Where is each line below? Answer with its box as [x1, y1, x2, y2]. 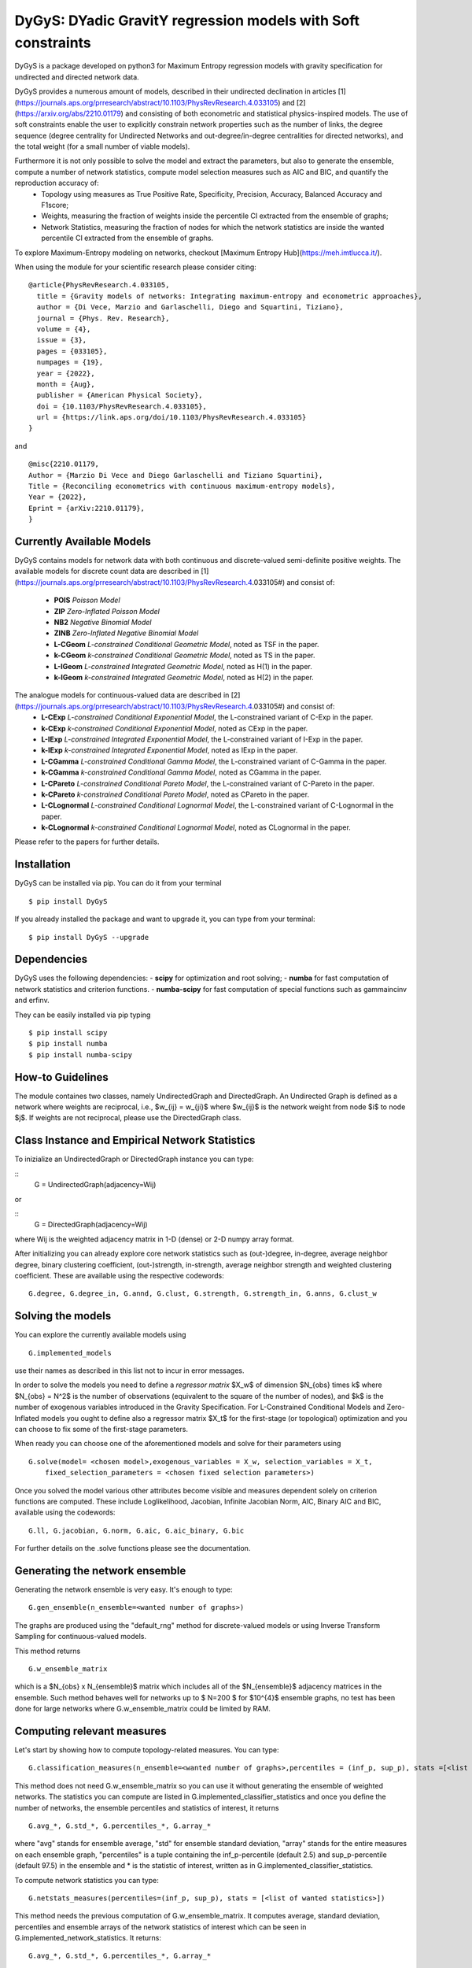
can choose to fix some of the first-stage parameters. [14, 1424, 189, 1433]
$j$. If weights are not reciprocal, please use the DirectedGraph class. [14, 1113, 242, 1123]
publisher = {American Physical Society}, [36, 390, 204, 400]
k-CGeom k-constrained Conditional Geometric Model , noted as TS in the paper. [53, 650, 315, 660]
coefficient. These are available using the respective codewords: [14, 1271, 224, 1280]
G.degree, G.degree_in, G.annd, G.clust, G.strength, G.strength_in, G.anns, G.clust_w [28, 1289, 378, 1298]
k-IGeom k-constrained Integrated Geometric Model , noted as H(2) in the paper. [53, 673, 314, 682]
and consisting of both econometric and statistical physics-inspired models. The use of [124, 109, 408, 118]
